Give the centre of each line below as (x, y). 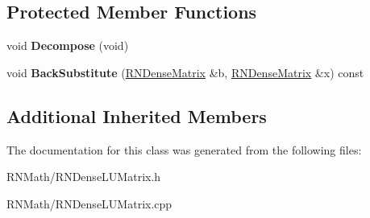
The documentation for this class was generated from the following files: (184, 149)
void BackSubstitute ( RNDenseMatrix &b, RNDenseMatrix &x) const (185, 72)
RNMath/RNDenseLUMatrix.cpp (89, 203)
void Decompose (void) (68, 45)
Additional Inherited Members (137, 115)
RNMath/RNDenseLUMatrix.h (84, 177)
